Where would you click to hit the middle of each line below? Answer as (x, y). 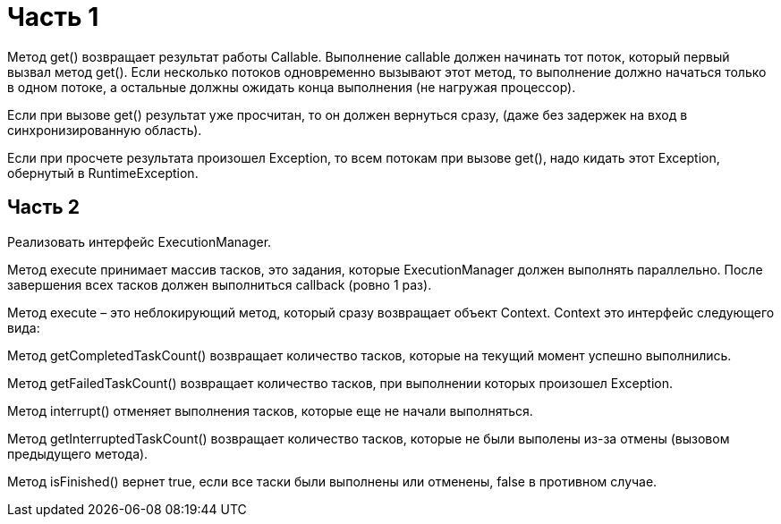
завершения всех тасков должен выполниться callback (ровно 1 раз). (220, 284)
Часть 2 (43, 207)
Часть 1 (53, 17)
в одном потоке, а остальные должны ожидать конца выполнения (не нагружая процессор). (292, 87)
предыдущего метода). (78, 453)
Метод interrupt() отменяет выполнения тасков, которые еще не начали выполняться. (270, 410)
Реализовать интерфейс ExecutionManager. (140, 241)
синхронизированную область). (105, 130)
